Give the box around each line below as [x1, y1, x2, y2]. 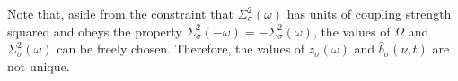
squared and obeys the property [7, 21, 182, 40]
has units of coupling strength [286, 4, 452, 22]
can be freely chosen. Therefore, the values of [57, 39, 305, 58]
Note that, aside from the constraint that [7, 4, 233, 22]
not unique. [7, 56, 70, 75]
